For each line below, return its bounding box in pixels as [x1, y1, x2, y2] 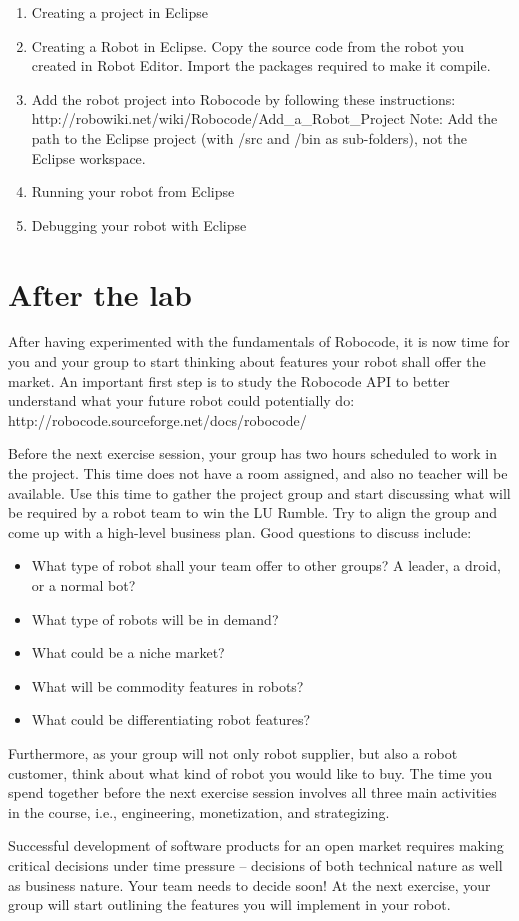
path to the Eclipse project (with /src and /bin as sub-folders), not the [31, 127, 467, 148]
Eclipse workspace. [31, 147, 146, 168]
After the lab [8, 273, 192, 314]
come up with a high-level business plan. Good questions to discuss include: [8, 521, 472, 542]
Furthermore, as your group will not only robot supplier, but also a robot [8, 742, 458, 763]
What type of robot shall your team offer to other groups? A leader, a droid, [31, 555, 501, 576]
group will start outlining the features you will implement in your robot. [8, 894, 451, 915]
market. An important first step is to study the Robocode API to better [8, 370, 450, 391]
